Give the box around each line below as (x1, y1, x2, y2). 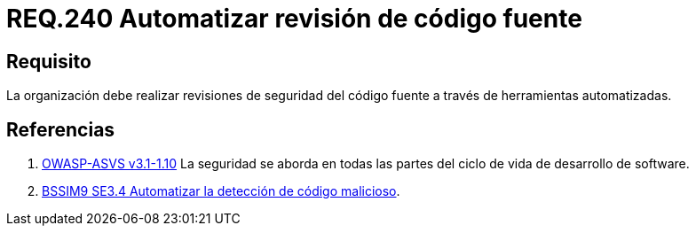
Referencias (6, 118, 115, 141)
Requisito (6, 50, 91, 73)
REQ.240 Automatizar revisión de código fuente (6, 4, 582, 34)
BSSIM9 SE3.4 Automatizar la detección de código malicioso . (42, 183, 400, 199)
